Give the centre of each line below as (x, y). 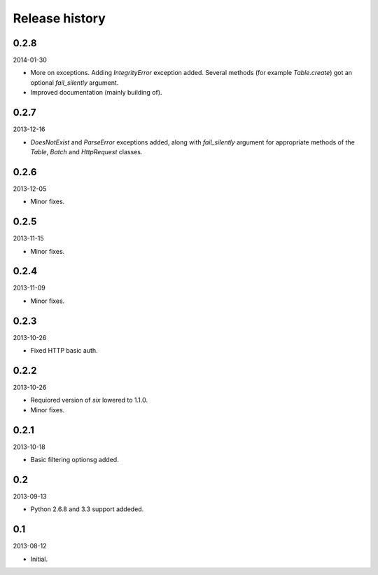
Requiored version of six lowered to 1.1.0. (89, 400)
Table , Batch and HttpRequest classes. (86, 151)
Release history (59, 18)
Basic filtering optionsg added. (75, 460)
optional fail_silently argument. (75, 82)
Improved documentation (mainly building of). (96, 93)
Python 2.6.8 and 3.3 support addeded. (87, 509)
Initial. (39, 559)
